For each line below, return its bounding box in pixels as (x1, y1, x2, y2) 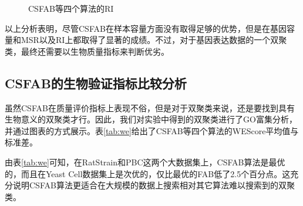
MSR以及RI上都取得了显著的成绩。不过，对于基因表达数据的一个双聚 (21, 34, 287, 46)
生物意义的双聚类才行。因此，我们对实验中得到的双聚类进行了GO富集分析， (5, 113, 297, 125)
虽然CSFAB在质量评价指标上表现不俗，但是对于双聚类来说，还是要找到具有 (5, 101, 295, 114)
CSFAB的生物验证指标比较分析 (5, 74, 187, 92)
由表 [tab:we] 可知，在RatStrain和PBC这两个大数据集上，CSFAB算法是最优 (5, 155, 285, 168)
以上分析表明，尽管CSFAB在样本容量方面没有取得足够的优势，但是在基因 (5, 22, 287, 34)
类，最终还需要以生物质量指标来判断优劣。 (5, 45, 169, 57)
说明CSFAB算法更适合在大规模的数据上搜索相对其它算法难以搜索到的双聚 (12, 179, 295, 191)
